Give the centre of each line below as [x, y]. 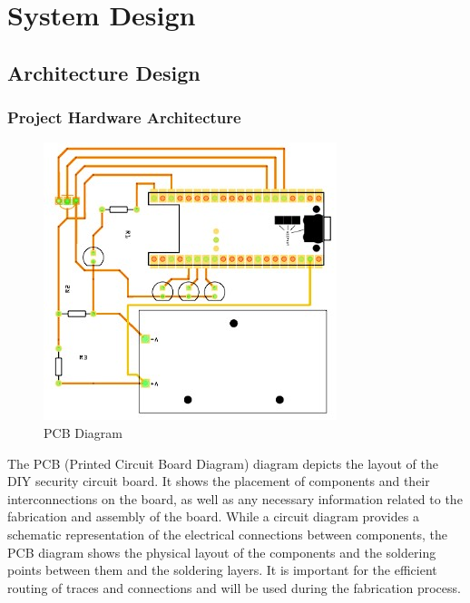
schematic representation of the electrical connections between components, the [227, 534]
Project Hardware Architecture [124, 117]
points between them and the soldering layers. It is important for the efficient [222, 570]
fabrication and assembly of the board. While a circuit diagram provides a [213, 516]
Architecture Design [104, 72]
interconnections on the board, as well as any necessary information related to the [235, 498]
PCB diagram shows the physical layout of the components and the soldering [222, 552]
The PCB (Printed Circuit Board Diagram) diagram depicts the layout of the [223, 463]
